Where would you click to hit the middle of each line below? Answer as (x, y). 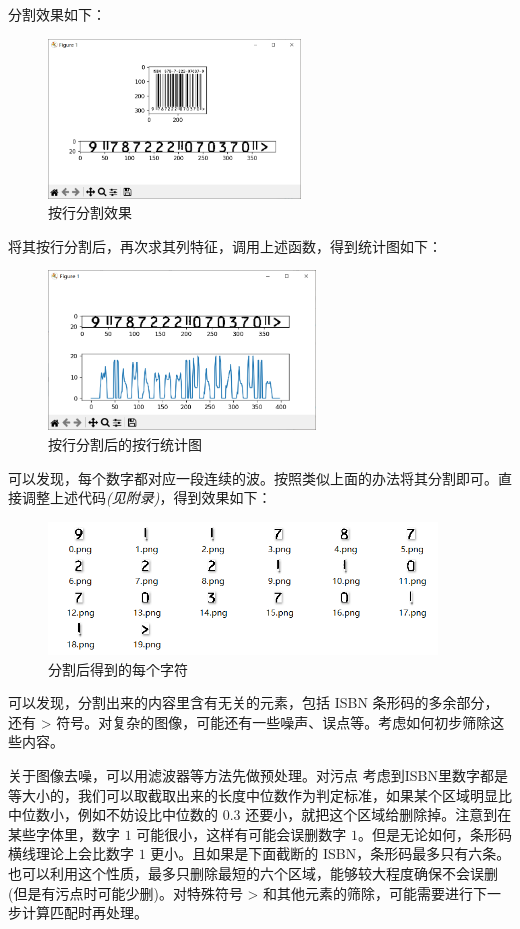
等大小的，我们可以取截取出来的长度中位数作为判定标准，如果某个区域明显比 (260, 794)
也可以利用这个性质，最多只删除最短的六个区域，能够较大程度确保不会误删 (253, 873)
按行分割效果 (90, 212)
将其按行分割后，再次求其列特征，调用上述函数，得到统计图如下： (225, 245)
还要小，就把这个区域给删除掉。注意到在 (378, 814)
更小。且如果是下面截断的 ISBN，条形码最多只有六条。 (330, 853)
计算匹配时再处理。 (84, 912)
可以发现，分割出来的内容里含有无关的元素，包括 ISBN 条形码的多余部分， (253, 702)
